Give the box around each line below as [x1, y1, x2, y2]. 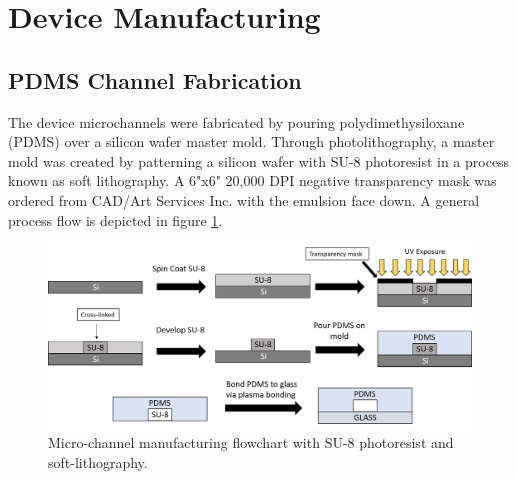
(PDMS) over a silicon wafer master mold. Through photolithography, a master [8, 131, 495, 152]
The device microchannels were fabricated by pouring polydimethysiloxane [8, 111, 465, 132]
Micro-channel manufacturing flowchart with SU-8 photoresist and [48, 431, 454, 452]
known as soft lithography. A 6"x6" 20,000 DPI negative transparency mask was [8, 170, 497, 191]
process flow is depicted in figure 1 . [8, 209, 223, 230]
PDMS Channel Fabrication [8, 64, 302, 95]
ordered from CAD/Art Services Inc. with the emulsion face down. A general [8, 189, 480, 210]
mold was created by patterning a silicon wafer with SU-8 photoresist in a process [8, 150, 510, 171]
